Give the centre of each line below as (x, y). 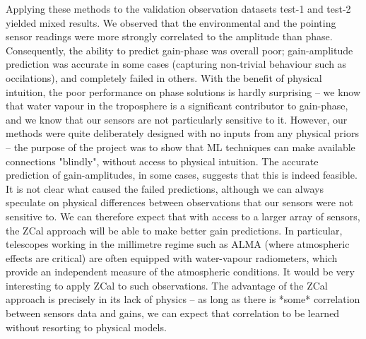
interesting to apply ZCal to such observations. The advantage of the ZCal (167, 285)
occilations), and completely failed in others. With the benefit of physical (164, 77)
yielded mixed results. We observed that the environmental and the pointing (171, 22)
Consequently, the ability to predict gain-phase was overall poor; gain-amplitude (179, 50)
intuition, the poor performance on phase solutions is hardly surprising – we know (183, 91)
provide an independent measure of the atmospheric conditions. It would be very (180, 272)
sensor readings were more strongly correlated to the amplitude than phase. (169, 36)
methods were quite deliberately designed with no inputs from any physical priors (182, 133)
